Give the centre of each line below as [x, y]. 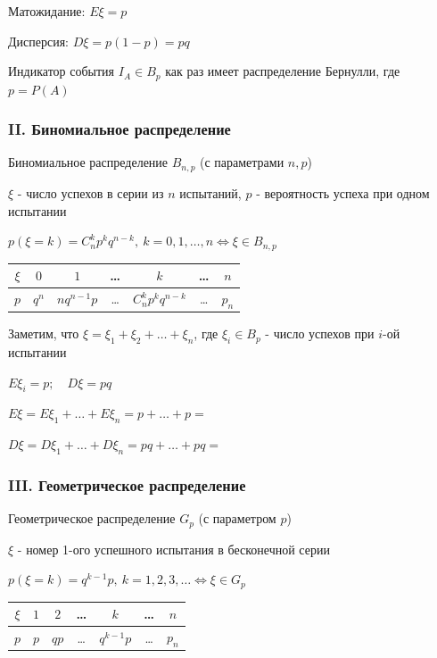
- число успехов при [320, 333]
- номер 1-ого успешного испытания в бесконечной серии [173, 549]
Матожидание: [47, 11]
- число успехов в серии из [91, 192]
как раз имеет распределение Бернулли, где [283, 71]
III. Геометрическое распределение [127, 484]
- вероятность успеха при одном [343, 192]
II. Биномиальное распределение [120, 129]
